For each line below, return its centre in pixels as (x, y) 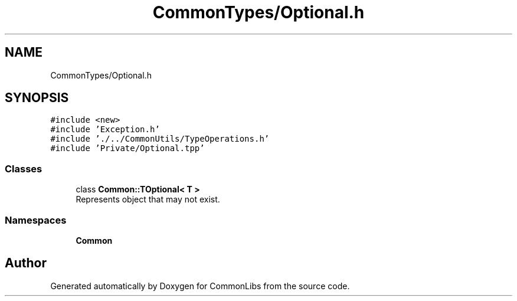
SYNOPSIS (37, 98)
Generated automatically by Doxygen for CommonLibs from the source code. (200, 286)
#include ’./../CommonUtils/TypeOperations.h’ (160, 139)
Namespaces (36, 220)
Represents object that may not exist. (148, 199)
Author (26, 263)
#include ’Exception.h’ (105, 130)
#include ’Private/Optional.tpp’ (127, 148)
